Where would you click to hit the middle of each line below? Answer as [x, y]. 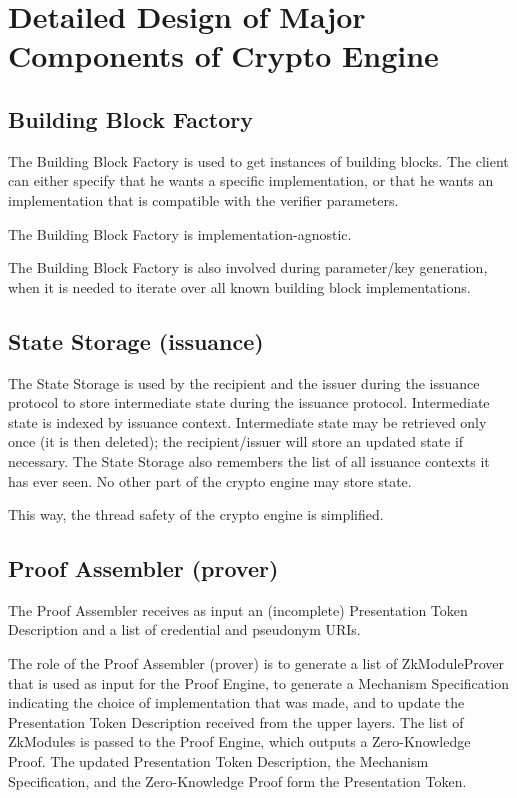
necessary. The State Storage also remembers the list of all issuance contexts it [249, 460]
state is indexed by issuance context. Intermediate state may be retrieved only [247, 421]
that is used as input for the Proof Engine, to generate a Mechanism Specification [258, 682]
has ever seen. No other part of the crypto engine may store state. [210, 480]
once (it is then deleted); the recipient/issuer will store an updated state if [236, 441]
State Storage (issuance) [136, 340]
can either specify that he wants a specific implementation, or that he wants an [251, 180]
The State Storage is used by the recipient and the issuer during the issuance [244, 382]
